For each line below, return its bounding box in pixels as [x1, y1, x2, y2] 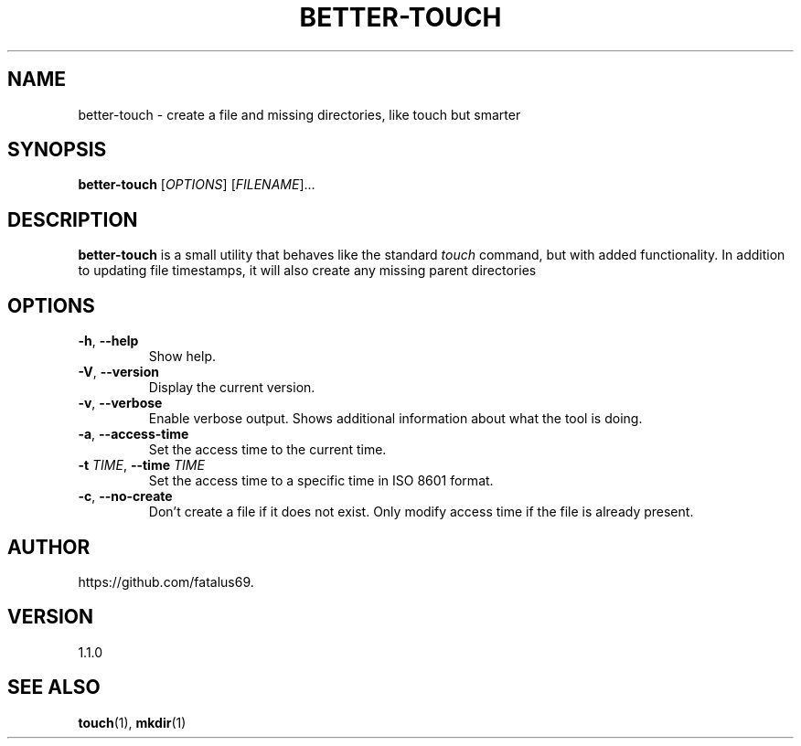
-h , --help [78, 333, 139, 349]
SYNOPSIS [7, 138, 107, 162]
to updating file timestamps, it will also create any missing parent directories [78, 262, 537, 279]
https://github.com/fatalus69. [78, 573, 254, 590]
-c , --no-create [78, 488, 173, 505]
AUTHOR [7, 535, 91, 559]
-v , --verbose [78, 395, 163, 411]
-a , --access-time [78, 426, 189, 442]
